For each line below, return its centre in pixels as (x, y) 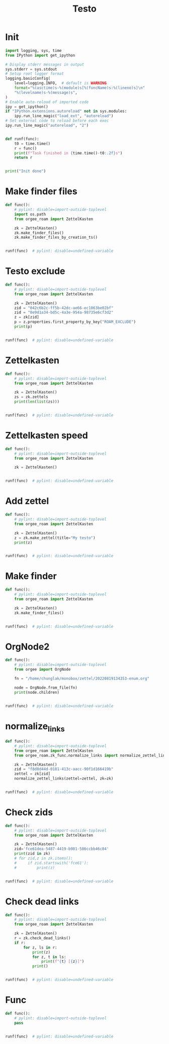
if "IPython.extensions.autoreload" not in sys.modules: (66, 112)
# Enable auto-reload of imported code (47, 102)
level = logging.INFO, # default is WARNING (61, 83)
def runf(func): (22, 139)
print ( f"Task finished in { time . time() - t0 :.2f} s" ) (68, 153)
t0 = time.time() (32, 144)
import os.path (30, 214)
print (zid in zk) (32, 854)
